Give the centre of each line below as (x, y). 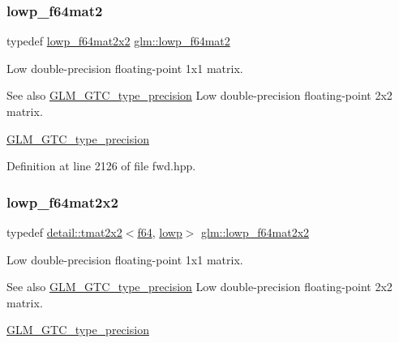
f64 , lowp (160, 232)
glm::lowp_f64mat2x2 (255, 232)
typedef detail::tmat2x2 (64, 232)
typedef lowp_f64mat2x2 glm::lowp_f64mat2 (118, 41)
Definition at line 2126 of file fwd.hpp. (101, 166)
